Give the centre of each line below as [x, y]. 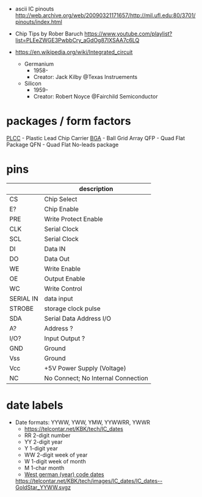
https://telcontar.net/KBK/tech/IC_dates [74, 428]
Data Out [57, 258]
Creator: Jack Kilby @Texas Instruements [85, 77]
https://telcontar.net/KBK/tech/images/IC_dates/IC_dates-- [89, 480]
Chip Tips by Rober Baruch [49, 34]
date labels [35, 405]
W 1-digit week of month [55, 461]
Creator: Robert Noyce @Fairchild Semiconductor [96, 96]
